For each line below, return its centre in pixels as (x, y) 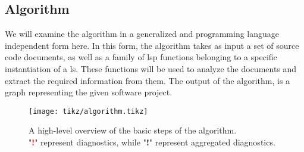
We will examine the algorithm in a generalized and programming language (142, 34)
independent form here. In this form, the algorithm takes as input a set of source (152, 45)
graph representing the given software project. (89, 92)
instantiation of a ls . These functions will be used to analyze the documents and (151, 68)
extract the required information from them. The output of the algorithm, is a (148, 80)
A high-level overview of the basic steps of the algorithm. (133, 130)
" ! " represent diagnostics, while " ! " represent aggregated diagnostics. (152, 142)
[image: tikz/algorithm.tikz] (88, 111)
